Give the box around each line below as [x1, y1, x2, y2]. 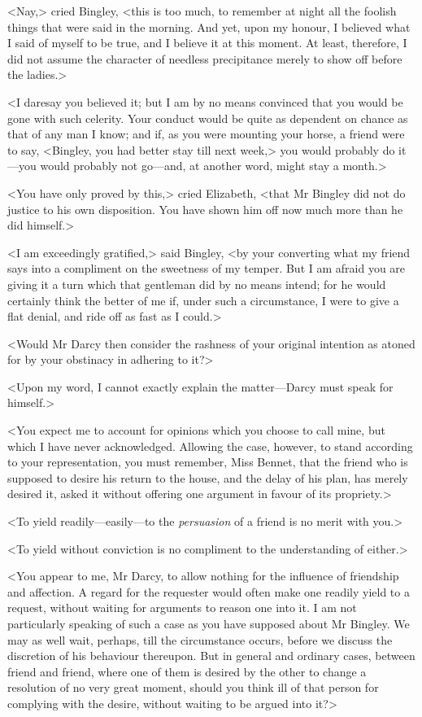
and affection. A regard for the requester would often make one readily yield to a [7, 583, 410, 600]
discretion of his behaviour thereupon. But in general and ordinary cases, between [7, 647, 415, 664]
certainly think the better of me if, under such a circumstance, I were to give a [7, 291, 399, 308]
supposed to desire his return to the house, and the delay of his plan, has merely [7, 469, 408, 486]
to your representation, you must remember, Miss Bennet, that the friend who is [7, 453, 408, 470]
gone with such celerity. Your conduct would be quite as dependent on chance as [7, 109, 408, 126]
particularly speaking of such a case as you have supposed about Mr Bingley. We [7, 615, 410, 632]
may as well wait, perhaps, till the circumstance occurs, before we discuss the [7, 631, 393, 648]
